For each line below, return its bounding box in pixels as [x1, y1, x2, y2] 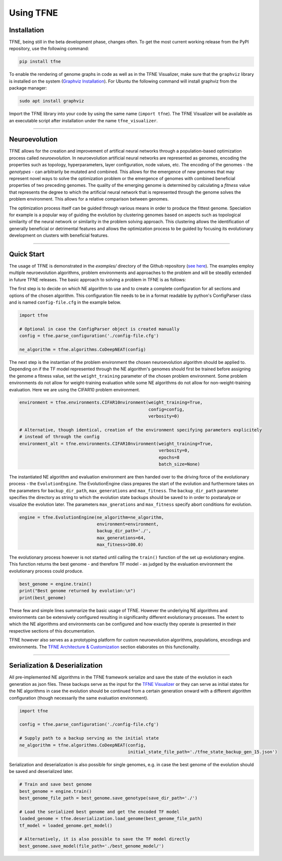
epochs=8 [158, 454, 180, 460]
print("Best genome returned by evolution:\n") [19, 588, 136, 594]
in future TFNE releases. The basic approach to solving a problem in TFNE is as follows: [9, 276, 186, 282]
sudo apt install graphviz [19, 98, 84, 104]
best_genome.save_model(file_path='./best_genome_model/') [19, 843, 164, 849]
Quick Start [9, 250, 45, 258]
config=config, [148, 407, 185, 412]
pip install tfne [19, 59, 61, 65]
